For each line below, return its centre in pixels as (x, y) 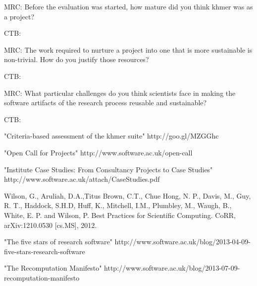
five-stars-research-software (45, 251)
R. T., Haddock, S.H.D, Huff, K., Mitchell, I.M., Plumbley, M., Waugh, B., (118, 205)
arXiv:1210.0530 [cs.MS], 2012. (51, 225)
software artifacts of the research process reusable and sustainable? (105, 103)
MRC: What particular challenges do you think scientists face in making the (120, 93)
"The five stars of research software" (58, 242)
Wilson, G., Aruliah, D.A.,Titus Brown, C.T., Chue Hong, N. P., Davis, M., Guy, (128, 195)
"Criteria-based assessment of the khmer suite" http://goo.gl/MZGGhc (111, 136)
